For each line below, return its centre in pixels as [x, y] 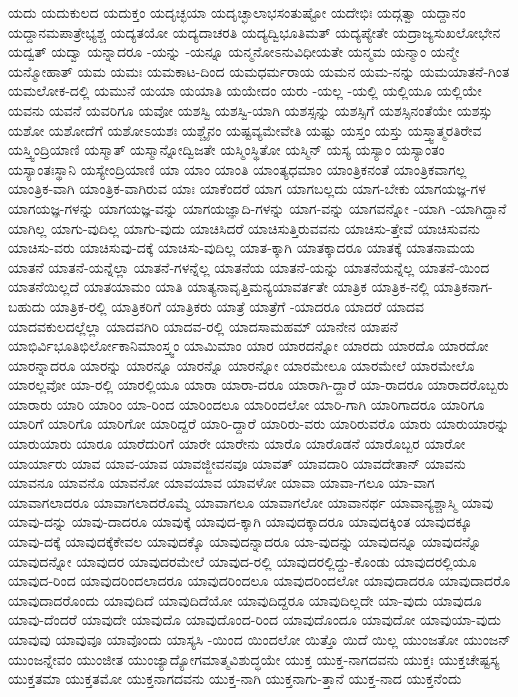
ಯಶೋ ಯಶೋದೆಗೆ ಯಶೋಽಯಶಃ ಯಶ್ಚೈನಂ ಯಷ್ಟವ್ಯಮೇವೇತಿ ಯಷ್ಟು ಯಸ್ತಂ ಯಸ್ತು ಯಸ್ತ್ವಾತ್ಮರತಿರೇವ [245, 129]
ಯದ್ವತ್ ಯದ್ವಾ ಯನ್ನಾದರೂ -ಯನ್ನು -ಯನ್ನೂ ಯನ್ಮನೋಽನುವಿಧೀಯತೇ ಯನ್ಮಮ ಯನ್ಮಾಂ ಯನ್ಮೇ [234, 51]
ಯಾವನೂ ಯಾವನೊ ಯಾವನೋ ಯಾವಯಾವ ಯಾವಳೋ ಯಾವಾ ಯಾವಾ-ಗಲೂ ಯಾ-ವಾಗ [221, 482]
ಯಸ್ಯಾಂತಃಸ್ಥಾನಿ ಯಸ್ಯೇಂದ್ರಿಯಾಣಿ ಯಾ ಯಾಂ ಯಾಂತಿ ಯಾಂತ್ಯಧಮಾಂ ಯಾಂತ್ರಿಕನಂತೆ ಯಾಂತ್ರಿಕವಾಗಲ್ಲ [237, 168]
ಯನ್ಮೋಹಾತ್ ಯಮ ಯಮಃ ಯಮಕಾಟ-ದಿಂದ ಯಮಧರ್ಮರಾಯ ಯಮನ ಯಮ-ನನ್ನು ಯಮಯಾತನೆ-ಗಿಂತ [259, 70]
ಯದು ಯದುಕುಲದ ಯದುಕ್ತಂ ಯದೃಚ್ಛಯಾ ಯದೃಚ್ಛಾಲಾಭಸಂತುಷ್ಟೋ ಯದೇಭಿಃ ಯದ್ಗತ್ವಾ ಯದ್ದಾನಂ [237, 12]
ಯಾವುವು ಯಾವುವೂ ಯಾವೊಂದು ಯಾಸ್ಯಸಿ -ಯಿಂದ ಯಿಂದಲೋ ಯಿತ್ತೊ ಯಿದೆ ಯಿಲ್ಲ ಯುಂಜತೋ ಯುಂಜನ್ [259, 639]
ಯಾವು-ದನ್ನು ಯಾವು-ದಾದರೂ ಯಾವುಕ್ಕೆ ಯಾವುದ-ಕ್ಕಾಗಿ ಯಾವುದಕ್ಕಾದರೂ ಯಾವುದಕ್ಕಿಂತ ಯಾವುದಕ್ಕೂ [240, 521]
